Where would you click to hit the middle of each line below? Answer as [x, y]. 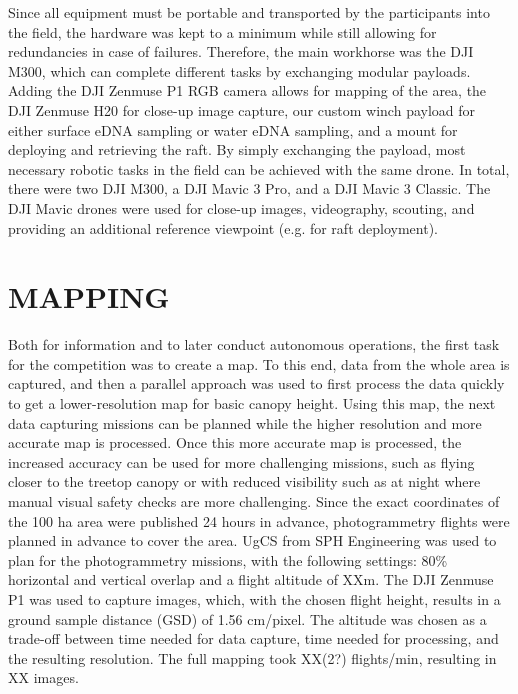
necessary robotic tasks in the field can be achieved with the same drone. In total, [259, 168]
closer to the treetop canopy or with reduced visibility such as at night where [244, 481]
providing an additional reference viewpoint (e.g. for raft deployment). [223, 227]
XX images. [43, 677]
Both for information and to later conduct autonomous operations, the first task [254, 344]
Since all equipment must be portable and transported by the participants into [249, 12]
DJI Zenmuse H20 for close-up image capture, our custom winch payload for [242, 109]
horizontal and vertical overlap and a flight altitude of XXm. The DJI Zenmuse [251, 579]
